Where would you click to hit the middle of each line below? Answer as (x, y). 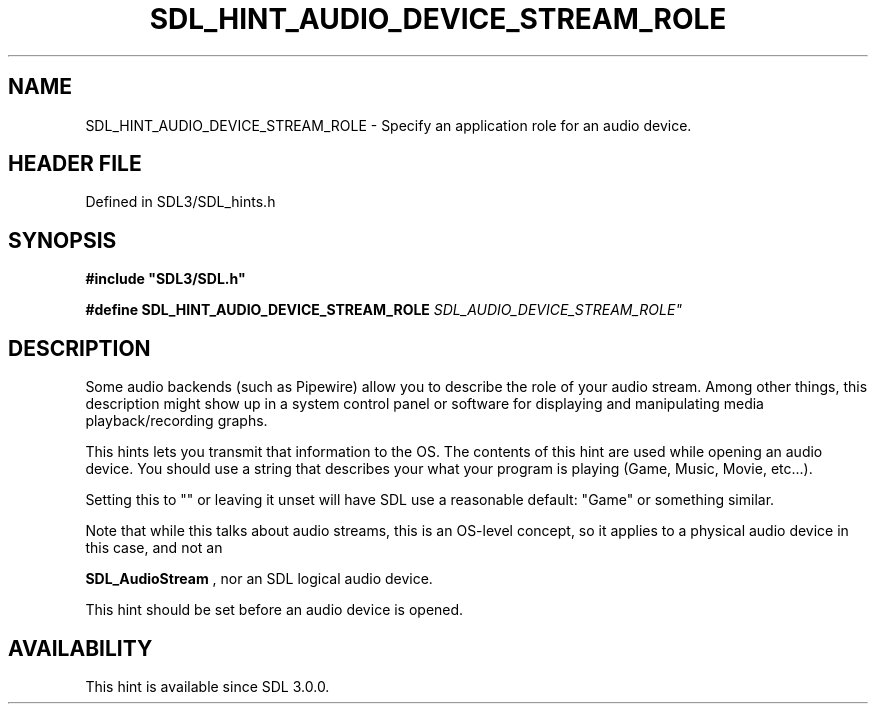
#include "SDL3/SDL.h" (165, 279)
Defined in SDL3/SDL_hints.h (180, 202)
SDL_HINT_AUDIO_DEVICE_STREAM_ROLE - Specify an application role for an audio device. (388, 125)
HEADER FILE (75, 164)
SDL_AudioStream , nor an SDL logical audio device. (259, 579)
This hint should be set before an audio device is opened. (274, 610)
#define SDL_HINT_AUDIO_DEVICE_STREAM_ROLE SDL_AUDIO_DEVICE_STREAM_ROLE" (383, 310)
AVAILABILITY (80, 648)
